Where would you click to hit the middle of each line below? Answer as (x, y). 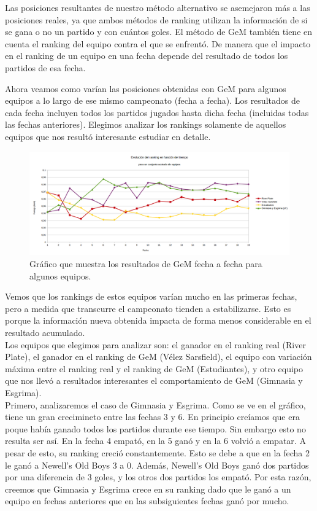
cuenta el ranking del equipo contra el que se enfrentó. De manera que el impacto (158, 43)
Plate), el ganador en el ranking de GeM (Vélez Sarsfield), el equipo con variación (158, 357)
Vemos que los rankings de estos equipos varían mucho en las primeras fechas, (151, 296)
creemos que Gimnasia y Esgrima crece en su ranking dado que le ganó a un (148, 489)
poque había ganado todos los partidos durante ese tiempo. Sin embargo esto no (155, 428)
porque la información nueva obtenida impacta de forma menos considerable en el (158, 320)
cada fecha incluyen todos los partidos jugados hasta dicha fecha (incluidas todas (157, 112)
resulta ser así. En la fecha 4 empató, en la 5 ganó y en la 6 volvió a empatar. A (155, 441)
